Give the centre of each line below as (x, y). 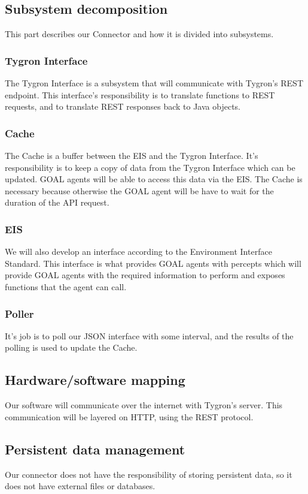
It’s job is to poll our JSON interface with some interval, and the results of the (149, 335)
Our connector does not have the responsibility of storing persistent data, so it (149, 474)
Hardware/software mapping (95, 380)
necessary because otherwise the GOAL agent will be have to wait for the (139, 190)
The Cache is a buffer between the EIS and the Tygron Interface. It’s (132, 156)
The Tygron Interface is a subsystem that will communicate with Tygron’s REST (154, 83)
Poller (19, 313)
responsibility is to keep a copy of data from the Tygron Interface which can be (150, 167)
